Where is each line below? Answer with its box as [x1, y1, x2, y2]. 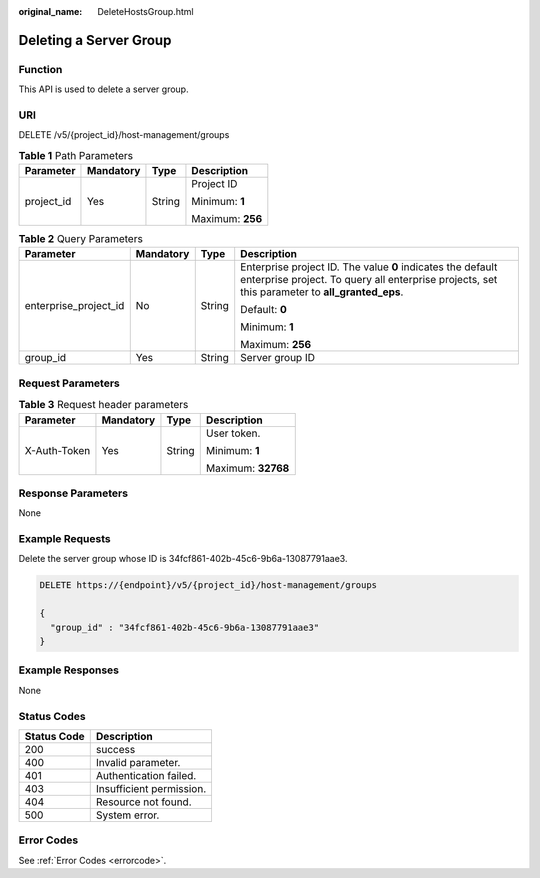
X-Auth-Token [24, 443, 91, 457]
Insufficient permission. [95, 781, 207, 795]
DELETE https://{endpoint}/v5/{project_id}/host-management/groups [39, 580, 378, 591]
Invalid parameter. [95, 755, 181, 769]
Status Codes [18, 709, 86, 723]
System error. [95, 808, 160, 822]
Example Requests [18, 532, 111, 546]
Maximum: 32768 [205, 461, 290, 475]
